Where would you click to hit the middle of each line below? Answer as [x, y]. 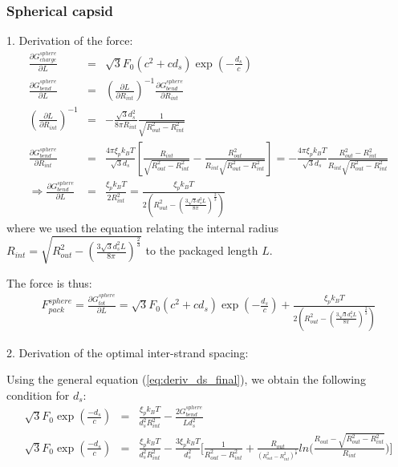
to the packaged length [202, 250]
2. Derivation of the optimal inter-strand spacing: [128, 352]
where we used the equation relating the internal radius [143, 227]
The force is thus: [49, 282]
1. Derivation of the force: [70, 40]
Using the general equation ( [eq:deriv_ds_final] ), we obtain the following [186, 379]
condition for [38, 395]
